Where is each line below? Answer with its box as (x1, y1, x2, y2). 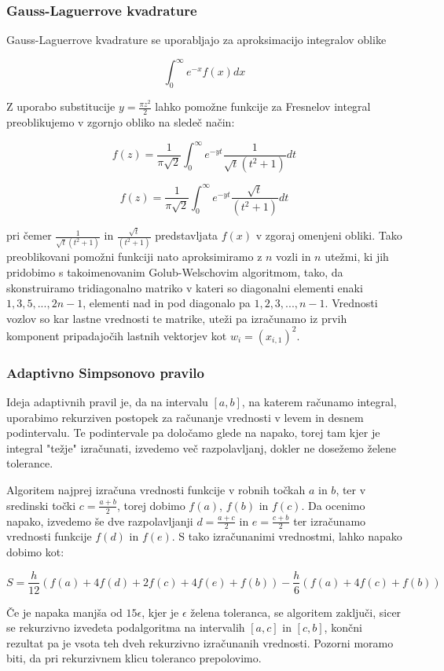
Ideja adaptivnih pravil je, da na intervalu (6, 394, 208, 410)
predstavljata (155, 227, 218, 244)
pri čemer (6, 227, 52, 244)
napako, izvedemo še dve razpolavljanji (6, 512, 193, 529)
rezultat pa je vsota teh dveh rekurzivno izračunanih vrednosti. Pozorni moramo (6, 634, 394, 651)
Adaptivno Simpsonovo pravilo (6, 362, 204, 382)
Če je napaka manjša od (6, 603, 123, 620)
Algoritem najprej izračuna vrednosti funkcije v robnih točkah (6, 482, 306, 498)
